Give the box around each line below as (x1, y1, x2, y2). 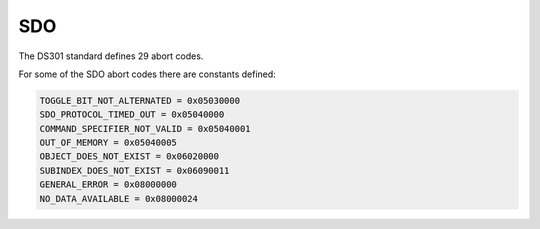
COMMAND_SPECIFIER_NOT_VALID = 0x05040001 (39, 123, 251, 134)
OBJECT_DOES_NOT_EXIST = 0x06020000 (39, 151, 220, 162)
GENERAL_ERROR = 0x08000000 (39, 179, 177, 190)
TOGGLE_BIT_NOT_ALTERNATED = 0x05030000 (39, 95, 240, 106)
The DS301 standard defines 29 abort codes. (18, 50, 204, 62)
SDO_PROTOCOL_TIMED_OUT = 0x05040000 (39, 109, 225, 120)
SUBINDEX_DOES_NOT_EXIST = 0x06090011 (39, 165, 230, 176)
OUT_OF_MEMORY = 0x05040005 (39, 137, 177, 149)
